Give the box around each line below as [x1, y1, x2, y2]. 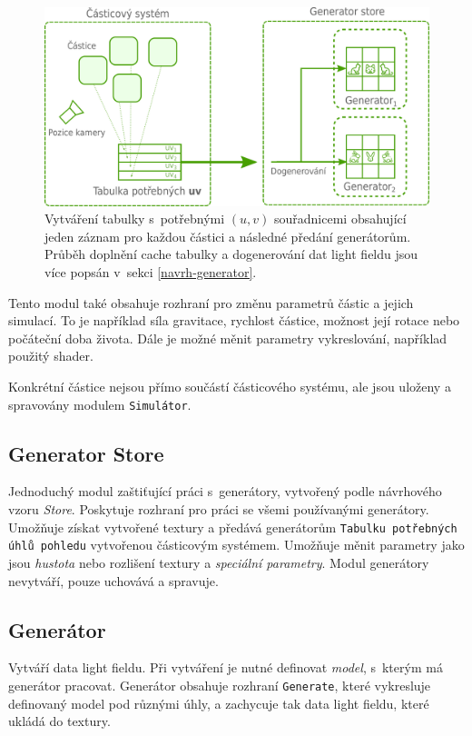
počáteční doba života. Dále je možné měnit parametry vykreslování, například [8, 328, 447, 347]
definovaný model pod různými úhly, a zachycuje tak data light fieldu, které [8, 693, 429, 712]
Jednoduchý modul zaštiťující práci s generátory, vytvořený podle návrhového [8, 482, 442, 501]
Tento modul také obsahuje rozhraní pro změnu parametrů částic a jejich [8, 293, 414, 312]
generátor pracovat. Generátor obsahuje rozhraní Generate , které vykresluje [8, 675, 431, 694]
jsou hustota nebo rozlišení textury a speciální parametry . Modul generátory [8, 552, 429, 572]
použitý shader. [8, 346, 93, 365]
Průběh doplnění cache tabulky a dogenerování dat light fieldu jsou [44, 244, 418, 264]
